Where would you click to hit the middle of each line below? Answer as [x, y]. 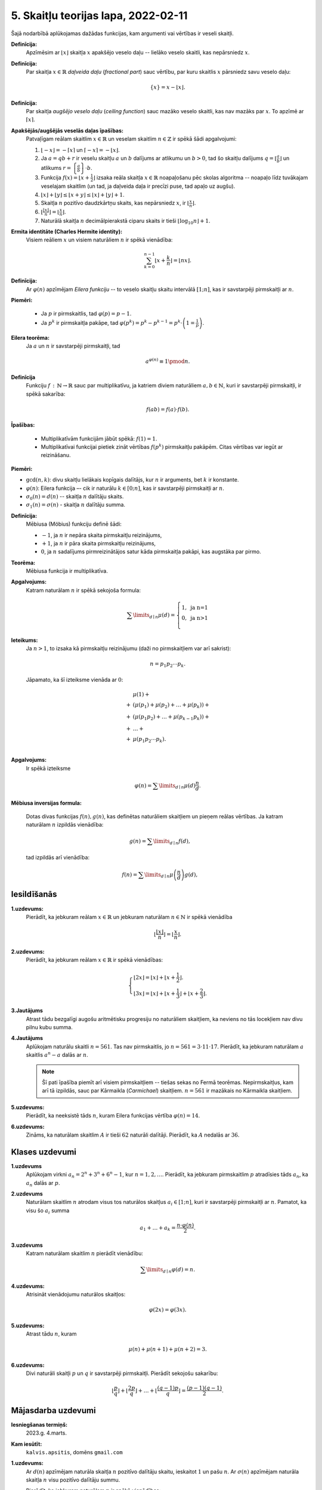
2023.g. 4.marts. [46, 1433]
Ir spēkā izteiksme [48, 768]
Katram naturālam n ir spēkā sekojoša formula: [83, 590]
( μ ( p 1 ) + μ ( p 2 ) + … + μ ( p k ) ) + [171, 705]
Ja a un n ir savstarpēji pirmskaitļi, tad [73, 346]
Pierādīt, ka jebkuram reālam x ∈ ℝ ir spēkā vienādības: [95, 960]
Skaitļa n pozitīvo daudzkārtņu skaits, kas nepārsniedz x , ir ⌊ [115, 203]
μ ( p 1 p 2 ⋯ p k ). [149, 740]
